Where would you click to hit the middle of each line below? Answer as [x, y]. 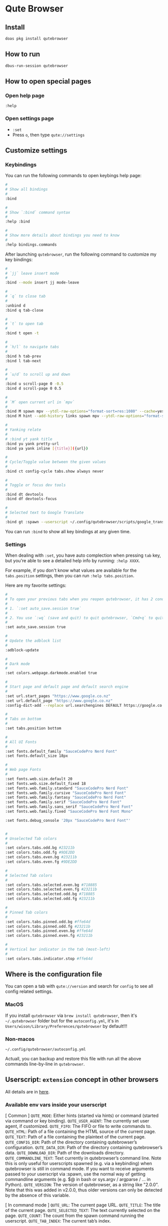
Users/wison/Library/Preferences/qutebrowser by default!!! [66, 1026]
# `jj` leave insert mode [32, 273]
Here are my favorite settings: [36, 585]
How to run [23, 54]
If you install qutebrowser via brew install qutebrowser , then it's [71, 1015]
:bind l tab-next [23, 361]
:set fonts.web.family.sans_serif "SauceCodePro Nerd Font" [69, 807]
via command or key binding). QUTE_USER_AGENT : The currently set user [77, 1121]
